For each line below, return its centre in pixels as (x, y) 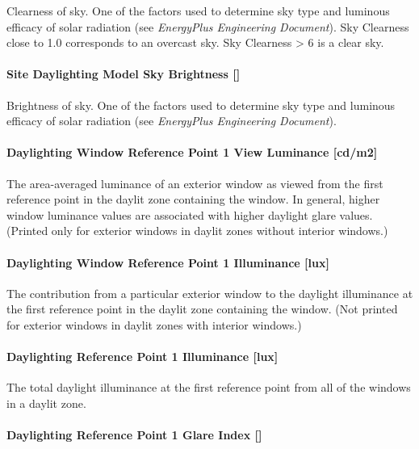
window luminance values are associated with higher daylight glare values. (190, 214)
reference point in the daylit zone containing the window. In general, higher (193, 199)
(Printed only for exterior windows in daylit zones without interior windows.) (197, 231)
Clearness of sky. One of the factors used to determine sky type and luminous (198, 10)
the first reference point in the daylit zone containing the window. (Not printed (202, 309)
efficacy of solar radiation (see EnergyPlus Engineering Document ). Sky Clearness (208, 26)
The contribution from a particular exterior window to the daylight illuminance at (210, 293)
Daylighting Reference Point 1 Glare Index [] (134, 435)
